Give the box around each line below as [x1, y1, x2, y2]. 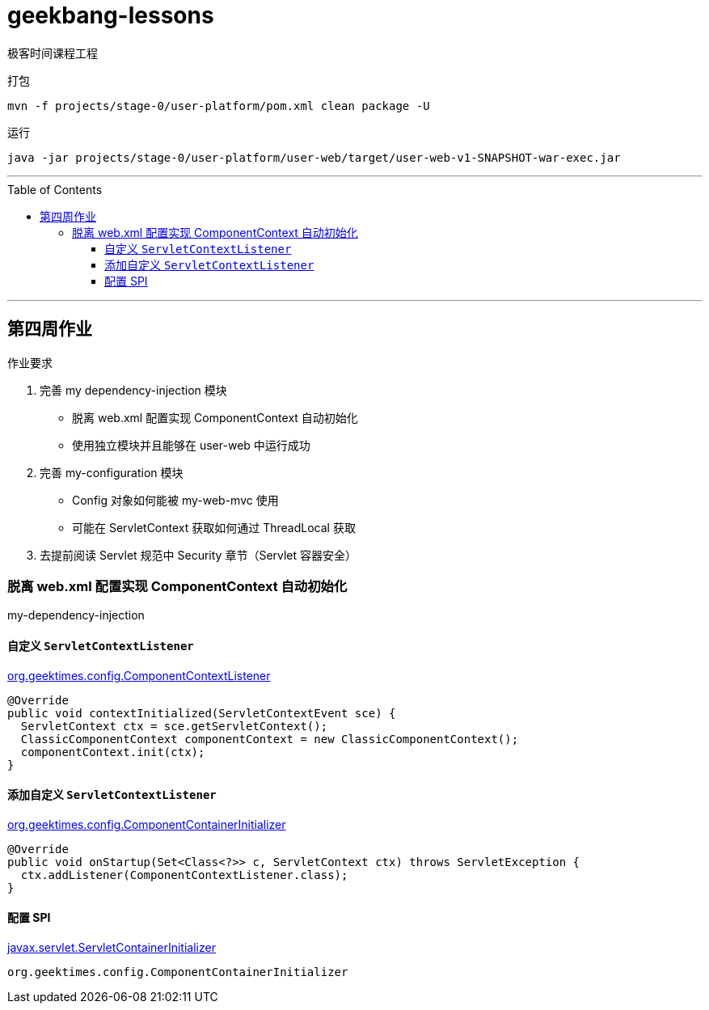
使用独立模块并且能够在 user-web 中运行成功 [72, 437, 310, 452]
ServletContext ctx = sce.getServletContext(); [20, 719, 328, 733]
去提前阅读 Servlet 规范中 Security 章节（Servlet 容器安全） [40, 547, 357, 562]
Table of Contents [7, 182, 103, 197]
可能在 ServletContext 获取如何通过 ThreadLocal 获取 [72, 520, 356, 535]
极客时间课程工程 [7, 45, 98, 60]
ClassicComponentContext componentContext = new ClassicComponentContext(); [20, 732, 519, 746]
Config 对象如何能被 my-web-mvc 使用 [72, 492, 279, 507]
